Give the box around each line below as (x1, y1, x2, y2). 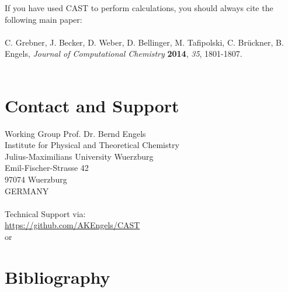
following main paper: (5, 13, 82, 25)
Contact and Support (5, 93, 179, 117)
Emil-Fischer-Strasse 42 (5, 162, 89, 174)
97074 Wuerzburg (5, 173, 67, 185)
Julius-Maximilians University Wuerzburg (5, 150, 154, 162)
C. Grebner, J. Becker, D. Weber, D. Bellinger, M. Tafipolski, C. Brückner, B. (5, 36, 284, 48)
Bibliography (5, 264, 110, 288)
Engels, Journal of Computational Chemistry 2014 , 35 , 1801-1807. (5, 47, 242, 60)
